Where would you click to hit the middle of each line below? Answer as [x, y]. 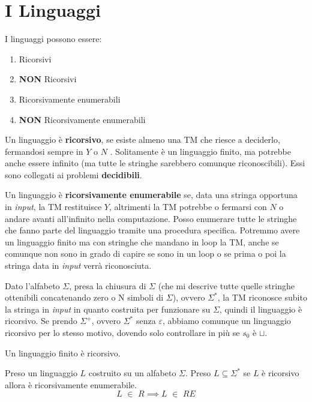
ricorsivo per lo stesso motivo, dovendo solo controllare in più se [122, 332]
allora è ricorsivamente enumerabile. [71, 384]
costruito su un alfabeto [132, 373]
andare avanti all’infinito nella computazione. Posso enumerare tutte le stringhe [151, 218]
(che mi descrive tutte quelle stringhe [226, 285]
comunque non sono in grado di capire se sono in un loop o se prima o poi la [145, 253]
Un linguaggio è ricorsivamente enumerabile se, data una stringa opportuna [151, 195]
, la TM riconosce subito [262, 297]
